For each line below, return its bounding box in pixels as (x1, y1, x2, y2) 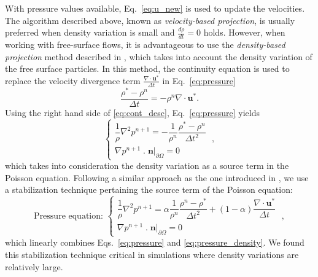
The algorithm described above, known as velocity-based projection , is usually (5, 14, 295, 26)
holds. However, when (203, 26, 285, 39)
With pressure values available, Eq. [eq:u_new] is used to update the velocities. (5, 2, 305, 14)
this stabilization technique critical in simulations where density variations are (5, 248, 299, 260)
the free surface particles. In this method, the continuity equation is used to (5, 62, 290, 75)
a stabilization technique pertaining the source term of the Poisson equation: (5, 183, 293, 196)
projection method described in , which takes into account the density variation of (5, 50, 312, 63)
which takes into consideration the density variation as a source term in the (5, 159, 289, 172)
